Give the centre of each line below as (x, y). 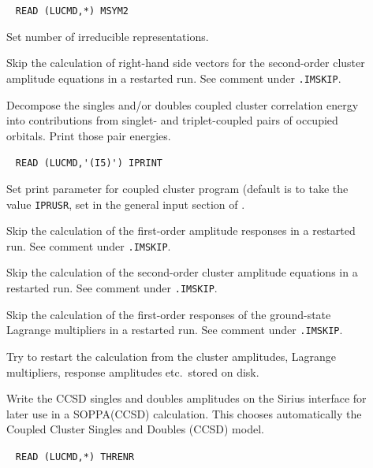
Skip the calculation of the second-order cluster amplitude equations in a (182, 272)
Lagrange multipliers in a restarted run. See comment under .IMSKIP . (175, 330)
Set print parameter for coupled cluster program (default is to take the (177, 188)
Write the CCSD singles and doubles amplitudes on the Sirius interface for (186, 398)
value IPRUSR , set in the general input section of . (126, 204)
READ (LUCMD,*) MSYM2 (72, 11)
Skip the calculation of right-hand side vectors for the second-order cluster (186, 63)
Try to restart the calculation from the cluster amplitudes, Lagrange (171, 356)
